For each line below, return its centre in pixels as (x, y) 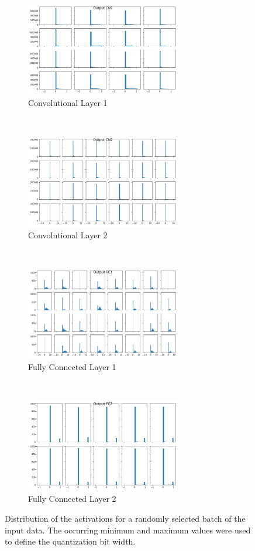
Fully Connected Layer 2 (72, 499)
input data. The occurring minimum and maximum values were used (128, 530)
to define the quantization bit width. (70, 541)
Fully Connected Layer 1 (72, 366)
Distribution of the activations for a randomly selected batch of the (125, 518)
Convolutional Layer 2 (68, 235)
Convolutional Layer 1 (68, 103)
